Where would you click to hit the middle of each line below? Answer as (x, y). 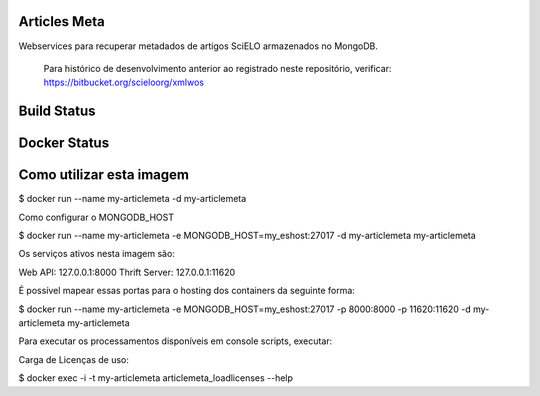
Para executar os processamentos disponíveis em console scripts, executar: (175, 341)
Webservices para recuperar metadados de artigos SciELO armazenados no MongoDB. (198, 46)
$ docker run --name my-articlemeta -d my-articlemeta (132, 199)
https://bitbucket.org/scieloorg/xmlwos (124, 82)
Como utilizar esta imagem (104, 175)
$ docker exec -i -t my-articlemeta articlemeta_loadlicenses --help (156, 378)
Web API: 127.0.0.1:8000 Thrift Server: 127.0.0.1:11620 (127, 272)
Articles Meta (61, 21)
